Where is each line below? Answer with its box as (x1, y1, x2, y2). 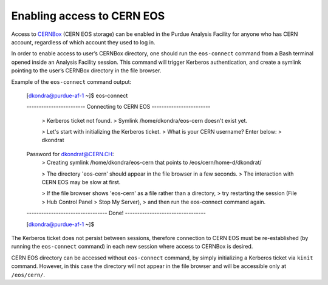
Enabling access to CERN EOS (11, 9, 165, 22)
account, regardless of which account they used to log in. (11, 38, 155, 46)
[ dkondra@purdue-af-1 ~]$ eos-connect (26, 92, 128, 99)
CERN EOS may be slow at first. (41, 179, 121, 186)
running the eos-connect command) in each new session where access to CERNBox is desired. (11, 243, 253, 250)
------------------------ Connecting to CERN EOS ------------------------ (26, 103, 211, 111)
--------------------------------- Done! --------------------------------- (26, 210, 206, 217)
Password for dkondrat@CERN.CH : (26, 150, 114, 157)
